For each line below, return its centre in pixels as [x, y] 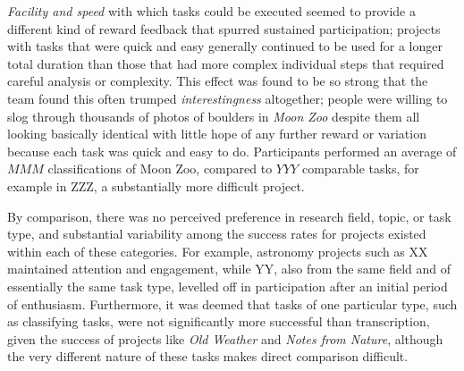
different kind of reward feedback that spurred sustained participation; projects [224, 28]
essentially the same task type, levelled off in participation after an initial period [228, 286]
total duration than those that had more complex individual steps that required [226, 63]
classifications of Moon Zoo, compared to [160, 169]
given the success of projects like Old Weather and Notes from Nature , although [225, 338]
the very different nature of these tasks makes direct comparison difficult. [208, 356]
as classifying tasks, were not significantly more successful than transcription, [219, 321]
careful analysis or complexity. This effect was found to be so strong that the [218, 81]
